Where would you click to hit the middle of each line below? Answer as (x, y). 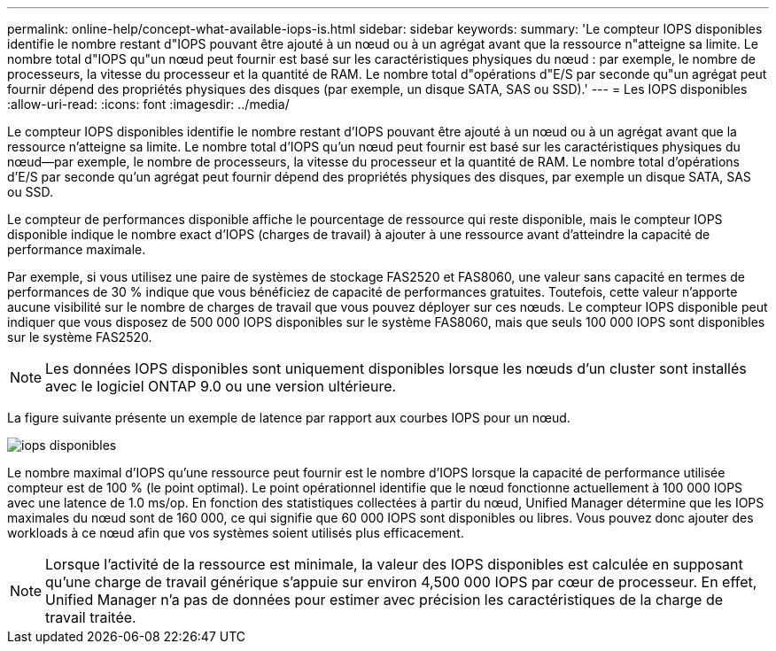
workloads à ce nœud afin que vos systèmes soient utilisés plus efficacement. (236, 533)
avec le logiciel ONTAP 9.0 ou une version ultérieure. (221, 386)
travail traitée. (91, 617)
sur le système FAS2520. (80, 337)
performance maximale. (77, 249)
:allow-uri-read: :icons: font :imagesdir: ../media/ (148, 104)
